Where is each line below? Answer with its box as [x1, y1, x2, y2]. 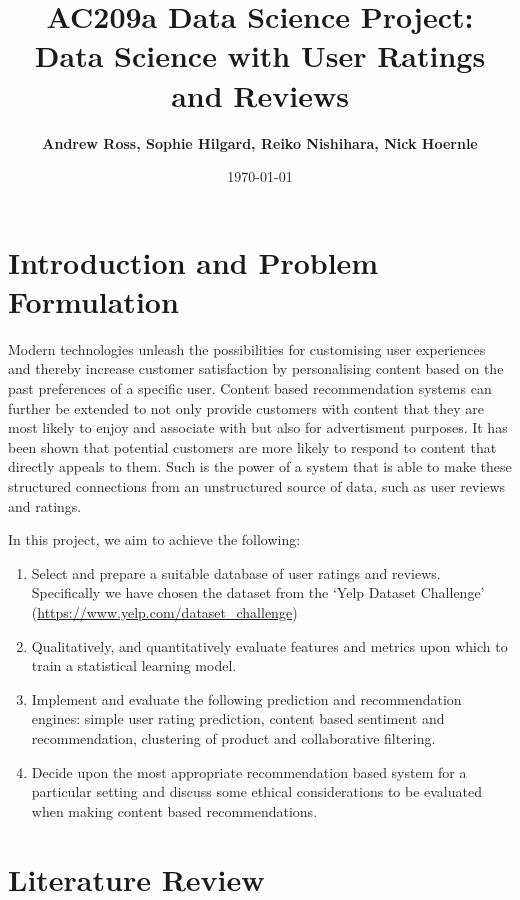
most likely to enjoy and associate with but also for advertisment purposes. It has [8, 417, 508, 438]
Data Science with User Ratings [34, 35, 486, 76]
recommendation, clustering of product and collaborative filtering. [31, 727, 436, 748]
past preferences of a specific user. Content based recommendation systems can [8, 378, 492, 398]
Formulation [8, 280, 179, 321]
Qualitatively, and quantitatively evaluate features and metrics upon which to [31, 635, 508, 656]
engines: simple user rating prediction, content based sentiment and [31, 708, 445, 729]
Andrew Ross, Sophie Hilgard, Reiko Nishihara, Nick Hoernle [42, 132, 478, 153]
